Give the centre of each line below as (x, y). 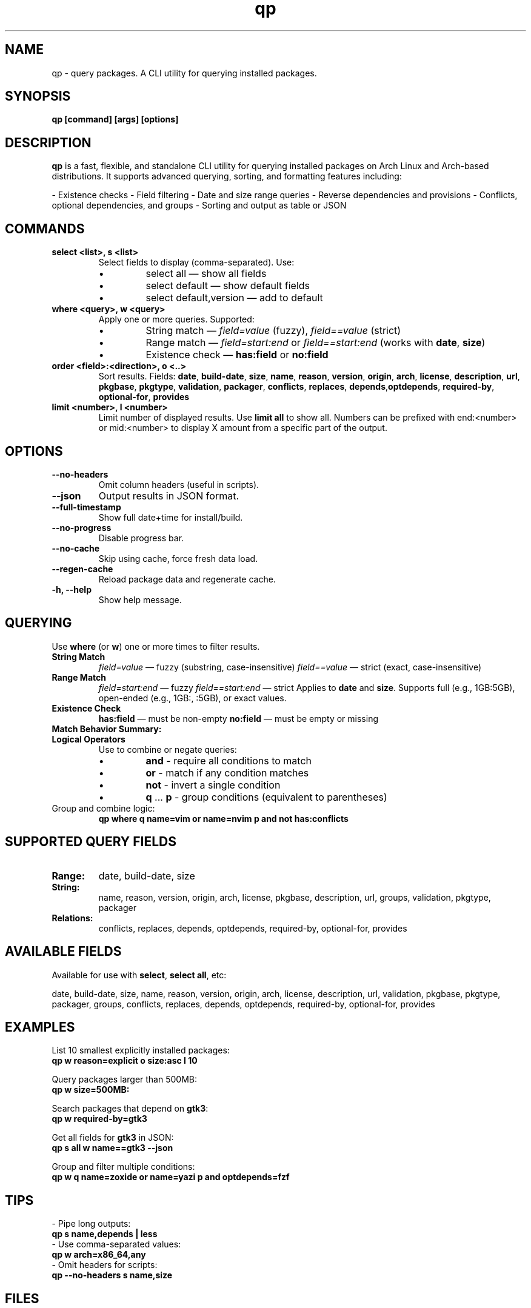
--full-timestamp (86, 507)
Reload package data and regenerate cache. (187, 579)
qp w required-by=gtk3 (99, 1119)
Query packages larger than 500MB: (125, 1079)
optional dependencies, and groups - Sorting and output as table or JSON (199, 205)
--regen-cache (82, 569)
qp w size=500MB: (91, 1090)
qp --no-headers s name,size (112, 1275)
